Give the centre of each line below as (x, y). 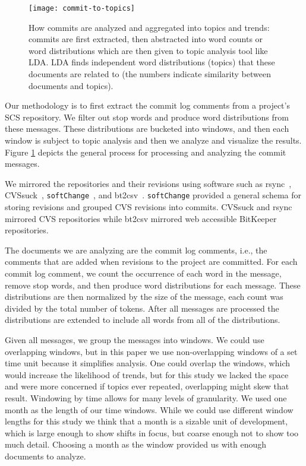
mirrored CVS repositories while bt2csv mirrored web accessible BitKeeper (141, 218)
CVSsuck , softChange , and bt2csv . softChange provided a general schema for (153, 195)
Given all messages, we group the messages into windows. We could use (135, 339)
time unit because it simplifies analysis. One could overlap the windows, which (147, 363)
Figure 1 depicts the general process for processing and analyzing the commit (146, 152)
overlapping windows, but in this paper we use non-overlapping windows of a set (151, 351)
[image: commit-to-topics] (82, 8)
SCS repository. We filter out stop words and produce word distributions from (147, 117)
